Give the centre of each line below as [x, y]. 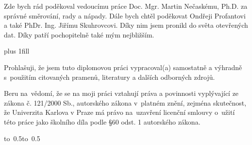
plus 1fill [17, 51]
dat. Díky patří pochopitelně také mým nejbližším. [79, 34]
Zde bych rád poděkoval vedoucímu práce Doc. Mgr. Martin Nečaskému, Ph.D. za [126, 6]
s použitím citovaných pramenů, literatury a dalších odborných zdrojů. [109, 77]
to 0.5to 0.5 [22, 138]
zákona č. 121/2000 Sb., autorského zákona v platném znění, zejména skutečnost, [125, 102]
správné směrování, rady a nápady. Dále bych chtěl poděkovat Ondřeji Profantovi [125, 15]
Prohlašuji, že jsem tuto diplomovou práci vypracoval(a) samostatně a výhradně [123, 67]
